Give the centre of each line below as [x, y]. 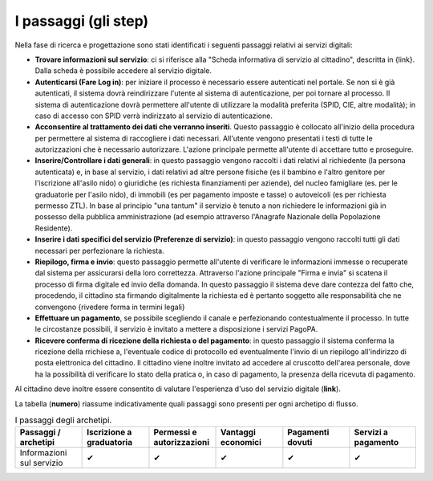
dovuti [300, 442]
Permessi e [175, 432]
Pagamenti [308, 432]
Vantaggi [239, 432]
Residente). [54, 228]
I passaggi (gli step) [81, 21]
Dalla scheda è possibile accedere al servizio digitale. [123, 71]
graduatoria [109, 442]
